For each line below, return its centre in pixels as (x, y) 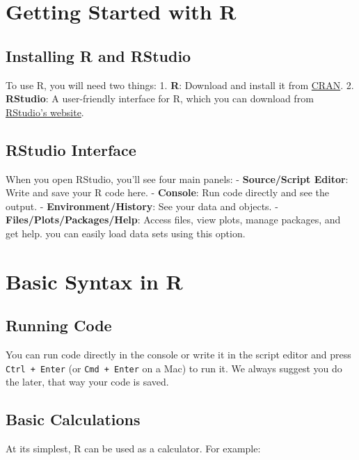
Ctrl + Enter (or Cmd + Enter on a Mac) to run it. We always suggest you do (174, 368)
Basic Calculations (73, 419)
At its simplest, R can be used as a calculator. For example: (133, 449)
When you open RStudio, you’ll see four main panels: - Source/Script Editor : (177, 179)
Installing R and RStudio (98, 55)
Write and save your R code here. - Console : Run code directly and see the (168, 192)
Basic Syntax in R (94, 281)
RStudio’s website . (45, 112)
